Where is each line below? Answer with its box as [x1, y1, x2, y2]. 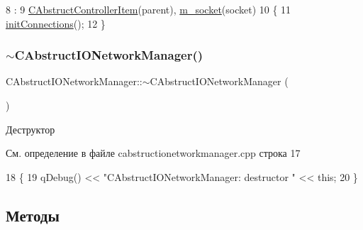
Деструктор [6, 121, 55, 136]
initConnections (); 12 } [6, 16, 106, 31]
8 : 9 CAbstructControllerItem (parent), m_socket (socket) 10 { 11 [6, 2, 291, 16]
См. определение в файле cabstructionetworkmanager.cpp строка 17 [6, 146, 301, 160]
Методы [6, 204, 60, 226]
